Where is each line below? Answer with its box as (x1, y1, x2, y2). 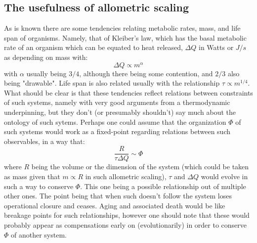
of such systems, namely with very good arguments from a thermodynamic (4, 97, 230, 107)
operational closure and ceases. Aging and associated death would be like (4, 200, 225, 210)
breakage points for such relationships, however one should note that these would (4, 210, 250, 220)
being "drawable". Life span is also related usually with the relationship (4, 78, 220, 88)
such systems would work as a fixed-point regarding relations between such (4, 126, 230, 137)
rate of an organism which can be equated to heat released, (4, 42, 183, 52)
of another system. (11, 229, 67, 240)
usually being (26, 68, 67, 78)
